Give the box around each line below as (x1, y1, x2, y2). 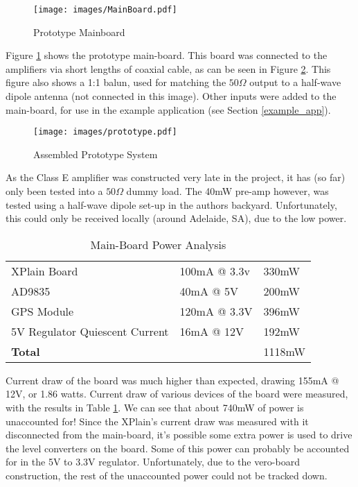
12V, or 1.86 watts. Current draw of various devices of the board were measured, (6, 386, 348, 401)
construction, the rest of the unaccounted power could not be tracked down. (6, 468, 328, 482)
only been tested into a (6, 184, 103, 198)
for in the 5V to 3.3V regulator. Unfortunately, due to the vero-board (6, 454, 300, 469)
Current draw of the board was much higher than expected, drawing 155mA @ (6, 373, 339, 387)
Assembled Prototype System (33, 146, 158, 161)
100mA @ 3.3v (179, 262, 250, 279)
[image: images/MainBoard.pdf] (33, 5, 177, 15)
